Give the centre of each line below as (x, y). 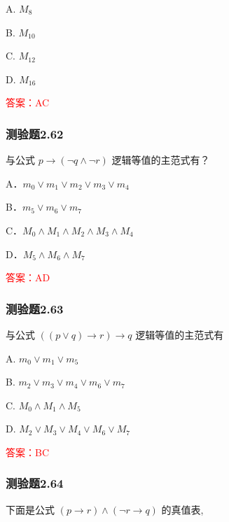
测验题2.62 (35, 133)
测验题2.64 (35, 483)
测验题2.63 (35, 308)
